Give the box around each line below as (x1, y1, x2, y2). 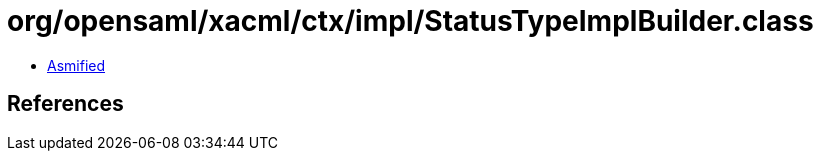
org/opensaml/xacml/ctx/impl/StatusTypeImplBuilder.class (7, 4, 814, 38)
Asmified (47, 56, 106, 74)
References (7, 91, 124, 117)
